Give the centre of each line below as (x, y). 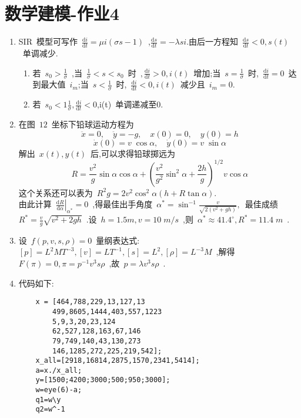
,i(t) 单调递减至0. (130, 104)
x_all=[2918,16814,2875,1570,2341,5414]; (118, 361)
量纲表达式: (118, 240)
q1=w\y (48, 400)
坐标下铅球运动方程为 (93, 124)
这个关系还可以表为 (56, 192)
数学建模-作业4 (62, 13)
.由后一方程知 (213, 41)
